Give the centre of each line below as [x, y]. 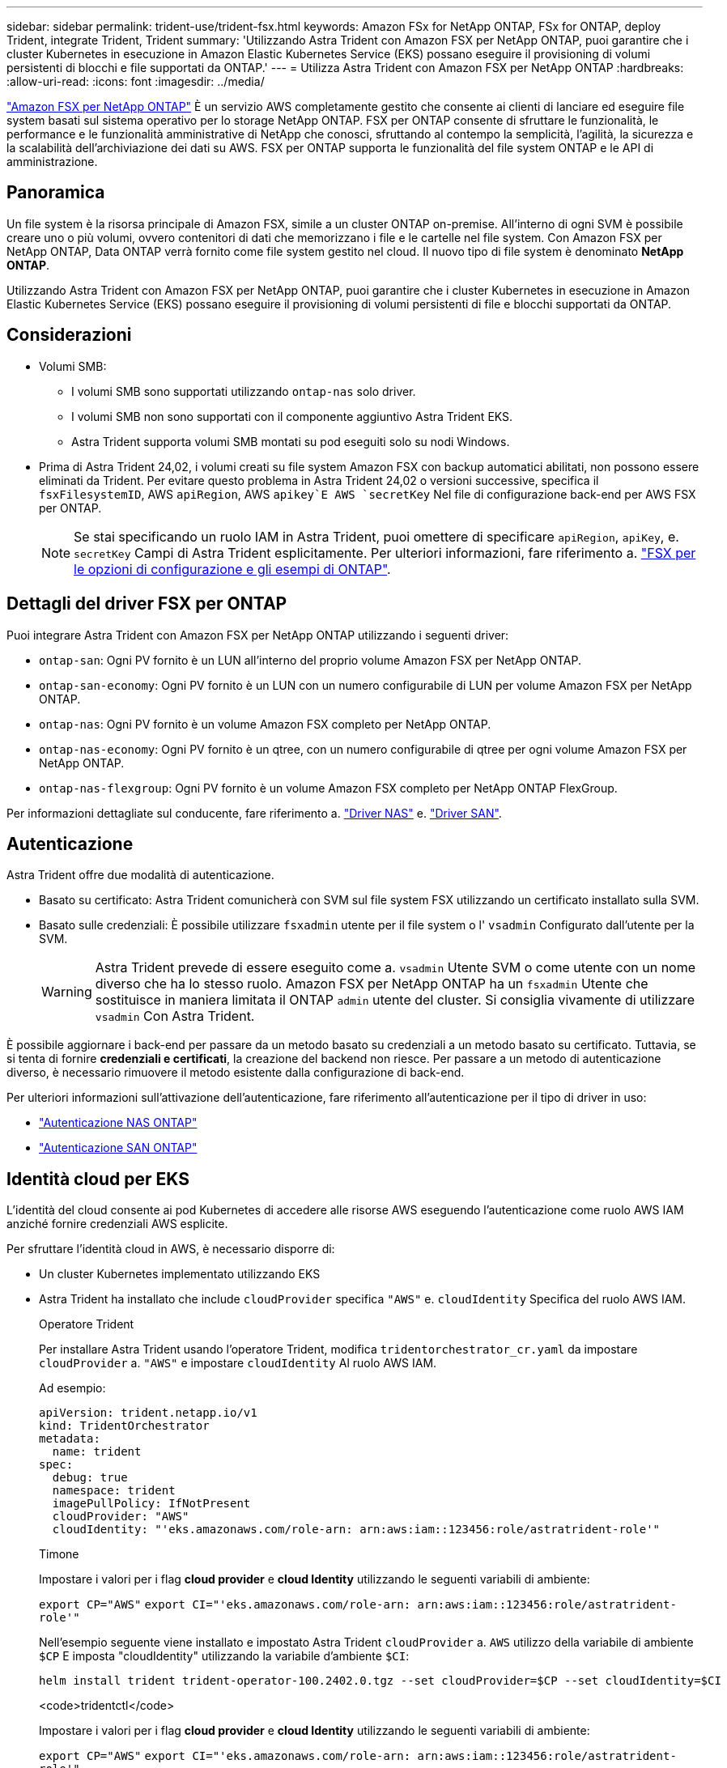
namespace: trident [114, 1491]
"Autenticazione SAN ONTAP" [118, 1148]
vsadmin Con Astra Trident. [175, 1016]
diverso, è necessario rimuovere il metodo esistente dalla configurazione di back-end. [236, 1073]
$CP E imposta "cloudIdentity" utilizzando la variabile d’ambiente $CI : [224, 1656]
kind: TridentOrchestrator [124, 1426]
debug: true [90, 1478]
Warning [67, 992]
